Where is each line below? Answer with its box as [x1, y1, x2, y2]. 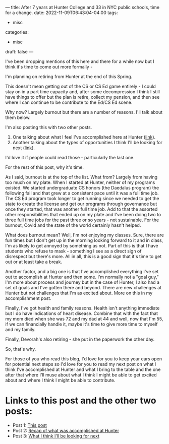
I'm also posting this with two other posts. [5, 124, 92, 130]
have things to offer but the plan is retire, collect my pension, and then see [5, 94, 160, 100]
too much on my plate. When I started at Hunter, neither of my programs [5, 179, 155, 185]
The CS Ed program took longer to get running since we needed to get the [5, 196, 159, 201]
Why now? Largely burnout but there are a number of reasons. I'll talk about [5, 109, 163, 115]
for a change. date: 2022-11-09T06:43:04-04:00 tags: [5, 10, 118, 16]
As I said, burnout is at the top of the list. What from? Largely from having [5, 174, 158, 180]
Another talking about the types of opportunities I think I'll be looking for [12, 140, 163, 145]
